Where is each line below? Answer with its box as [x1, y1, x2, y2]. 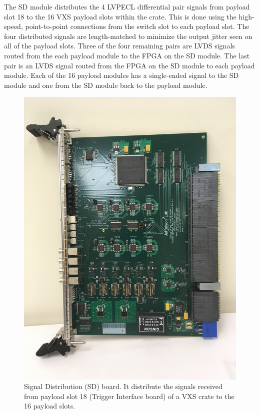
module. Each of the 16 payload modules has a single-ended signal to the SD [4, 70, 239, 80]
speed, [4, 21, 23, 31]
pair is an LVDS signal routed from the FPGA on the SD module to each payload [4, 60, 255, 70]
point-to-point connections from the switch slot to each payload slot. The [25, 21, 249, 31]
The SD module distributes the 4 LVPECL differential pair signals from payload [4, 1, 250, 11]
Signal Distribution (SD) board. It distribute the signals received [24, 381, 222, 392]
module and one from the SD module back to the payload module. [4, 79, 207, 90]
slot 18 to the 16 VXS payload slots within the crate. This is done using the [4, 11, 236, 21]
